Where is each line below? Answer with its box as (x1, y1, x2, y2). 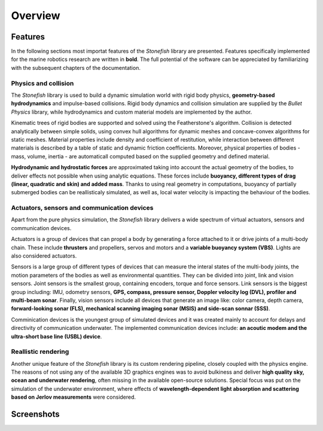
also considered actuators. (11, 252, 77, 259)
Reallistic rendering (11, 347, 69, 356)
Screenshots (11, 409, 60, 420)
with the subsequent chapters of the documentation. (11, 64, 141, 71)
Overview (11, 9, 60, 22)
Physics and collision (11, 79, 74, 87)
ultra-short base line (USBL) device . (11, 332, 102, 340)
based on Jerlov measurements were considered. (11, 393, 136, 401)
